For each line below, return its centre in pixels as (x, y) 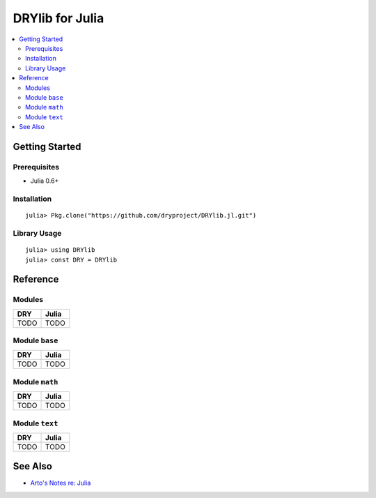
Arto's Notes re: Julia (61, 483)
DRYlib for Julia (58, 18)
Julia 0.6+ (45, 181)
